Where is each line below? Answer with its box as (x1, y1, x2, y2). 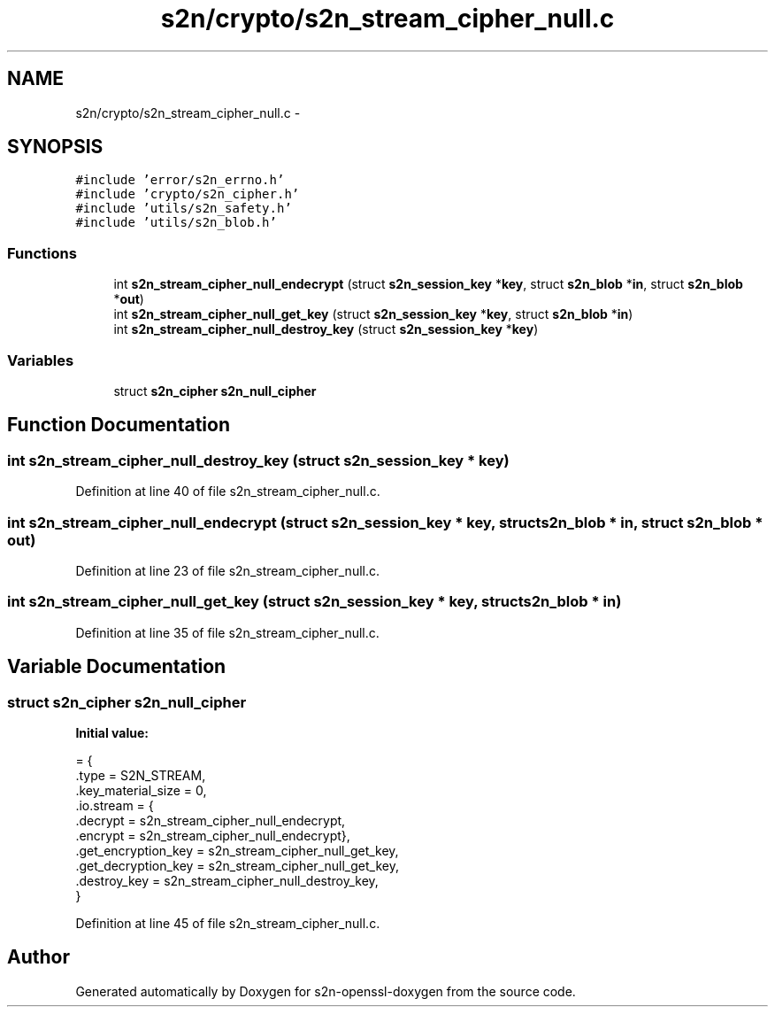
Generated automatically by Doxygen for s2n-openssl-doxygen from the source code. (75, 983, 576, 999)
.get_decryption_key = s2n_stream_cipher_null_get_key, (75, 857, 399, 873)
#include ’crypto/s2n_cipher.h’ (75, 187, 300, 202)
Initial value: (75, 724, 149, 740)
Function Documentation (7, 414, 230, 437)
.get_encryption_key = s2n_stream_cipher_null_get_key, (75, 842, 399, 858)
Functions (7, 244, 77, 262)
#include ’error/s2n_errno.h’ (75, 173, 285, 188)
